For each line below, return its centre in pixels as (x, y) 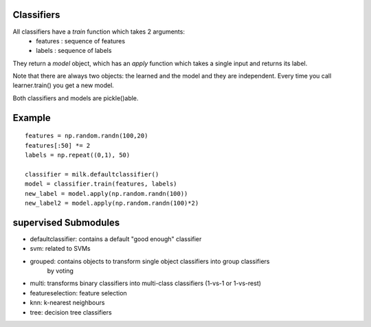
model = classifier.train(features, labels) (101, 184)
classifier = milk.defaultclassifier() (92, 174)
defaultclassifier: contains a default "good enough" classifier (116, 239)
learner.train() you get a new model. (64, 85)
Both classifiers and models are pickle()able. (76, 98)
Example (32, 118)
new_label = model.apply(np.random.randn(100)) (106, 193)
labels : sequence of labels (74, 51)
